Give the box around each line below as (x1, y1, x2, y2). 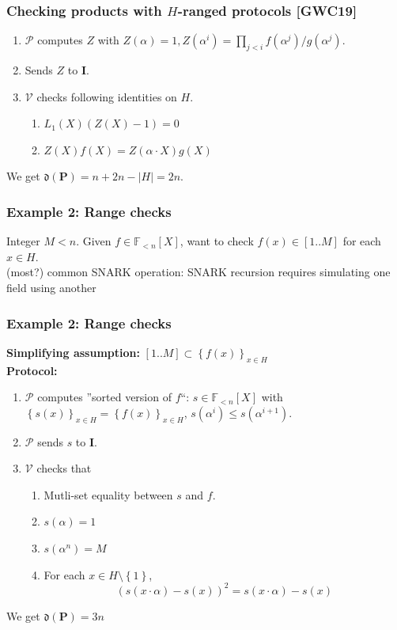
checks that (36, 460, 92, 476)
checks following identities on (36, 88, 177, 104)
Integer (6, 233, 40, 249)
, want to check (180, 233, 254, 249)
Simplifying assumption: (6, 343, 140, 360)
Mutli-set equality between (43, 486, 173, 503)
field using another (6, 279, 96, 295)
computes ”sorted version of (37, 389, 172, 405)
